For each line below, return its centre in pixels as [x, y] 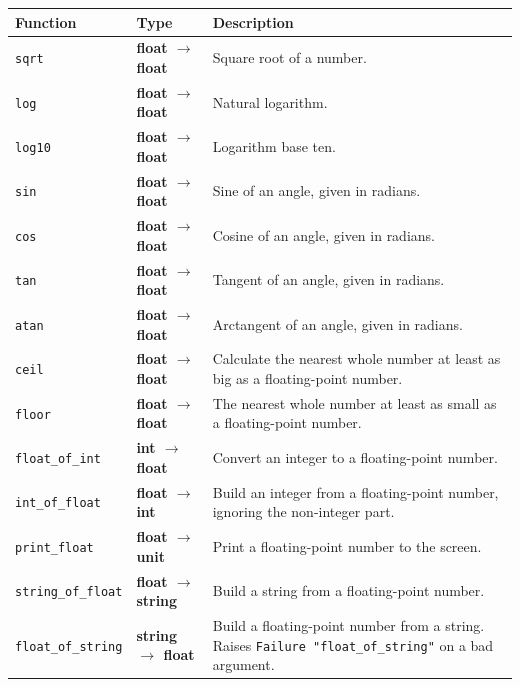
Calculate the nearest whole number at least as [356, 358]
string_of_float [69, 592]
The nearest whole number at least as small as [354, 402]
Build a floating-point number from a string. [348, 625]
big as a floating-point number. [307, 378]
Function [46, 21]
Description [253, 21]
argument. [243, 664]
